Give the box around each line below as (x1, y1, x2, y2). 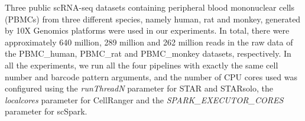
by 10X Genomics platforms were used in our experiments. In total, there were (5, 24, 290, 37)
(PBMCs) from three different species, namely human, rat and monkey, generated (5, 12, 301, 25)
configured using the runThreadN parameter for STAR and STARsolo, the (5, 82, 274, 94)
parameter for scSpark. (5, 105, 87, 117)
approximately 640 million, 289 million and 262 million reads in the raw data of (5, 35, 293, 48)
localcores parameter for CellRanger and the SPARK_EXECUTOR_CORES (5, 93, 284, 106)
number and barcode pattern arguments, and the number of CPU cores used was (5, 70, 298, 83)
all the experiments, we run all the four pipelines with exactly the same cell (5, 58, 278, 71)
